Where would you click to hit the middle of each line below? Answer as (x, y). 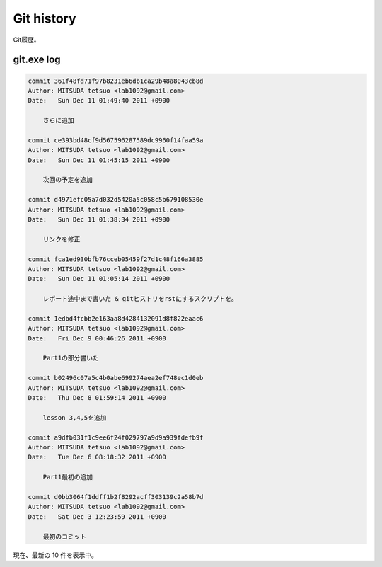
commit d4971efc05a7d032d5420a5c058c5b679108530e (116, 200)
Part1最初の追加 (68, 477)
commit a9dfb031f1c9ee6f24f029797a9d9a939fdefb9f (116, 437)
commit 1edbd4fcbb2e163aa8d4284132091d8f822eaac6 (116, 318)
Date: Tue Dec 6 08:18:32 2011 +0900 (97, 457)
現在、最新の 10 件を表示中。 (56, 555)
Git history (45, 18)
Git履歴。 (27, 40)
